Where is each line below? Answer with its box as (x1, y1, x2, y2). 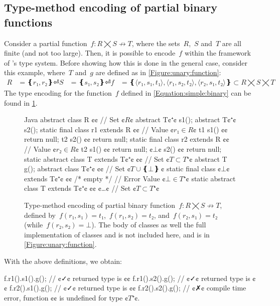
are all (222, 38, 241, 48)
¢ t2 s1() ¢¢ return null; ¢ (75, 143, 153, 154)
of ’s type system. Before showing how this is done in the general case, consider (4, 57, 248, 68)
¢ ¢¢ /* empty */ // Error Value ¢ (60, 173, 166, 183)
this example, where (4, 67, 65, 78)
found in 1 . (4, 97, 38, 108)
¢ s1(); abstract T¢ (173, 114, 231, 125)
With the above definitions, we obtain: (4, 255, 122, 266)
